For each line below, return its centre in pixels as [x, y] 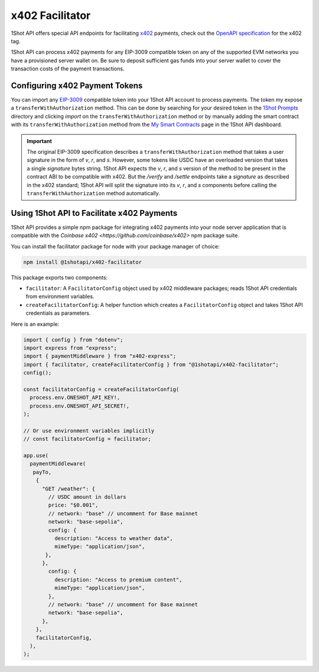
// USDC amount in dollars [87, 497]
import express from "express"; [70, 348]
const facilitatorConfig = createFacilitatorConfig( [101, 389]
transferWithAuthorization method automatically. [94, 193]
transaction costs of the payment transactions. [68, 69]
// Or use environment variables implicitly [89, 431]
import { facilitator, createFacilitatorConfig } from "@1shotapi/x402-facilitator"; [151, 364]
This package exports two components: [59, 277]
